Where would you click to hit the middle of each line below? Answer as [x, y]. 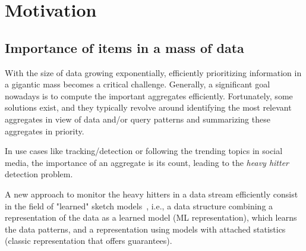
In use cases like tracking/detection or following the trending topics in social [144, 151]
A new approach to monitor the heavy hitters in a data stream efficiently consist [152, 194]
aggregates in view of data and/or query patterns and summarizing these [138, 119]
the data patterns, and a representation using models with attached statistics [145, 229]
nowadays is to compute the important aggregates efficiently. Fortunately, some [149, 95]
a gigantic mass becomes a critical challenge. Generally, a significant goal [138, 84]
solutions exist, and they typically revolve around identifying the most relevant [148, 107]
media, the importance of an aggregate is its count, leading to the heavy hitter [147, 162]
